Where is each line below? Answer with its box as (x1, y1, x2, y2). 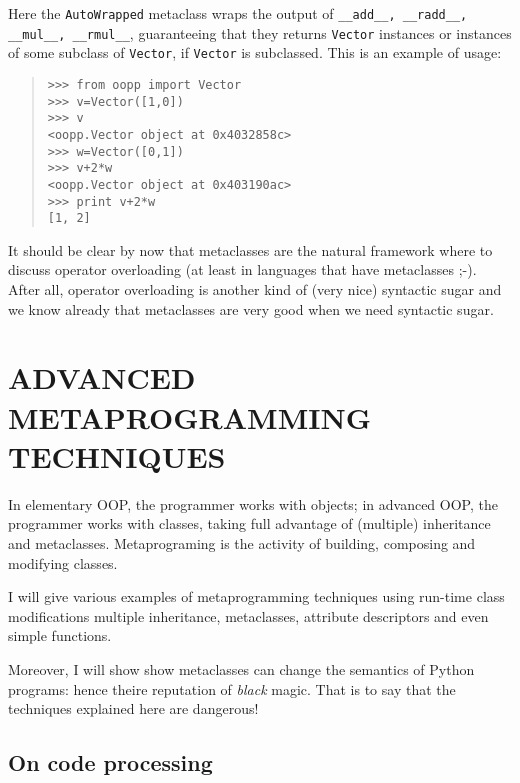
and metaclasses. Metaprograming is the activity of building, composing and (8, 532, 476, 553)
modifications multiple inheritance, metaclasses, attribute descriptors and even (8, 605, 489, 626)
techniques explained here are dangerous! (8, 698, 259, 719)
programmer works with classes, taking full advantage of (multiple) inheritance (8, 513, 491, 534)
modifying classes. (8, 552, 118, 573)
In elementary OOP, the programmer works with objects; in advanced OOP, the (8, 493, 498, 514)
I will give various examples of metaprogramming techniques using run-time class (8, 586, 505, 607)
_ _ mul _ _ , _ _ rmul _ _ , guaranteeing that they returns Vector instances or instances (8, 22, 512, 43)
